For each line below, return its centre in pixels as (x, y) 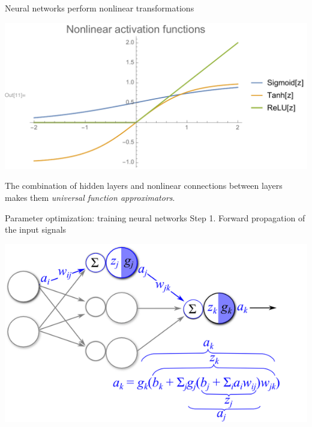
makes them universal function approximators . (90, 197)
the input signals (36, 229)
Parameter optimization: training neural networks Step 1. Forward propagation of (155, 217)
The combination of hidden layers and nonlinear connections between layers (144, 186)
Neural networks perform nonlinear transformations (100, 8)
